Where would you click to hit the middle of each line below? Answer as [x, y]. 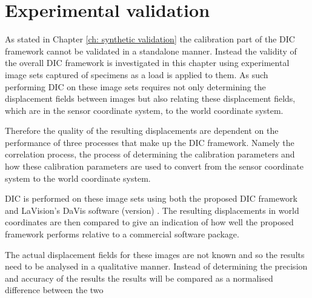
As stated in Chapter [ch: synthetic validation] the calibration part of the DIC [150, 39]
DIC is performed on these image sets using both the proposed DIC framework [151, 198]
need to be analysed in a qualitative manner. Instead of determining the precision [156, 266]
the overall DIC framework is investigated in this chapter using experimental [147, 63]
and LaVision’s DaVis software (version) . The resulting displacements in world [152, 210]
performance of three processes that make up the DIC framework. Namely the [150, 142]
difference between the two [54, 290]
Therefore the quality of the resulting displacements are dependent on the [142, 131]
